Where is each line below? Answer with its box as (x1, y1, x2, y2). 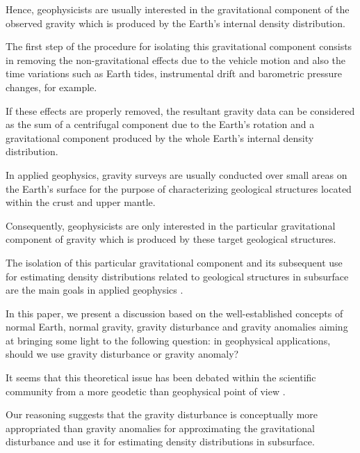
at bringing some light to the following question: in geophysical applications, (6, 333, 331, 347)
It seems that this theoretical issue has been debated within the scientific (6, 370, 316, 385)
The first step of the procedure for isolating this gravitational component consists (6, 39, 352, 54)
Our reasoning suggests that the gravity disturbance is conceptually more (6, 407, 318, 422)
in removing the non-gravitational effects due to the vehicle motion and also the (6, 52, 346, 67)
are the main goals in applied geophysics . (6, 283, 183, 297)
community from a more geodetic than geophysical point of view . (6, 383, 286, 398)
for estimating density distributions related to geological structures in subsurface (6, 269, 349, 283)
